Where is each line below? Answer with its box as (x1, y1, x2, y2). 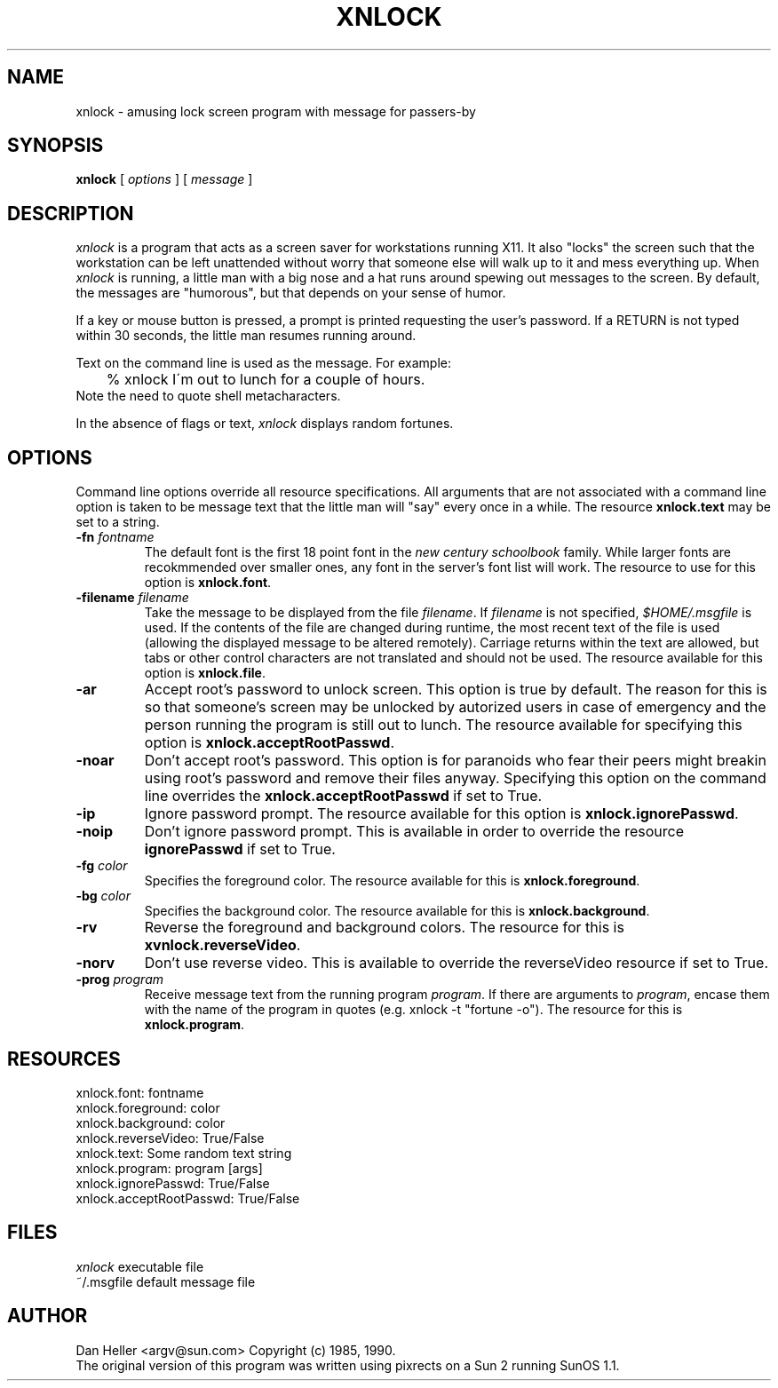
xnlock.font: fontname (75, 1084, 204, 1100)
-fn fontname (75, 529, 155, 545)
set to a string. (75, 514, 160, 530)
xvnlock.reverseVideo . (144, 936, 301, 955)
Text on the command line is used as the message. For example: (75, 355, 451, 371)
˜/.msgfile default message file (75, 1273, 256, 1289)
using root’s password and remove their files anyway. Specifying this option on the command (144, 769, 766, 788)
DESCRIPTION (7, 202, 134, 225)
